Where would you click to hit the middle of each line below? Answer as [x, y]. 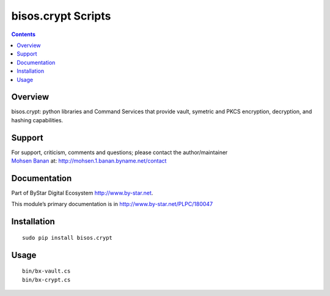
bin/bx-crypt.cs [46, 279]
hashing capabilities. [37, 120]
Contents [24, 34]
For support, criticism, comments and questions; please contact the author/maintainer [119, 152]
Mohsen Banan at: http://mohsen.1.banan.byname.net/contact [89, 161]
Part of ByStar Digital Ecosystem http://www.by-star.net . [82, 193]
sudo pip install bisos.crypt [68, 238]
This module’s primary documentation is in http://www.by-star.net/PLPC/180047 [112, 204]
